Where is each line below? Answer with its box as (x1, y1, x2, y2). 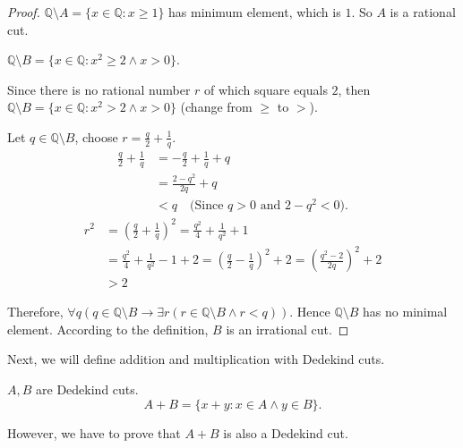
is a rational (390, 3, 456, 21)
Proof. (7, 3, 40, 21)
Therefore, (7, 302, 64, 321)
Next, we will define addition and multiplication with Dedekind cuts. (7, 350, 385, 368)
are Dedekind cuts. (36, 380, 139, 399)
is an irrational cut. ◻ (226, 319, 349, 338)
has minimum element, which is (168, 3, 341, 21)
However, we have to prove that (7, 423, 181, 442)
